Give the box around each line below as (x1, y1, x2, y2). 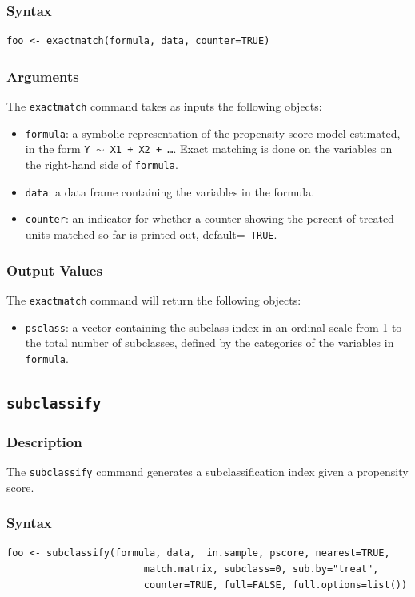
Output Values (6, 260, 102, 280)
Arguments (6, 66, 79, 86)
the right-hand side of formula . (25, 156, 178, 172)
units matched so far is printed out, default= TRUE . (25, 225, 277, 242)
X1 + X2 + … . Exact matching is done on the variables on (110, 140, 393, 157)
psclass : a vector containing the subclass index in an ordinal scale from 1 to (25, 318, 402, 335)
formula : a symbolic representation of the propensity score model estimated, (25, 124, 401, 141)
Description (6, 431, 82, 451)
